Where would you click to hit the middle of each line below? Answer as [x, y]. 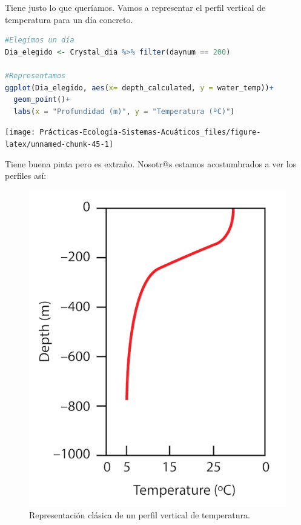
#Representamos [35, 75]
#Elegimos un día [40, 40]
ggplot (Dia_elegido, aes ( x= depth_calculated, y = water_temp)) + [139, 88]
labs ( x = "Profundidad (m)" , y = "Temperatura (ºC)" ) [124, 111]
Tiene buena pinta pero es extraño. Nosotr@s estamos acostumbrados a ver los [151, 163]
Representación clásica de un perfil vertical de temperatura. [140, 515]
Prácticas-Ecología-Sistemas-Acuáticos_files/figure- [150, 132]
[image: [20, 132]
